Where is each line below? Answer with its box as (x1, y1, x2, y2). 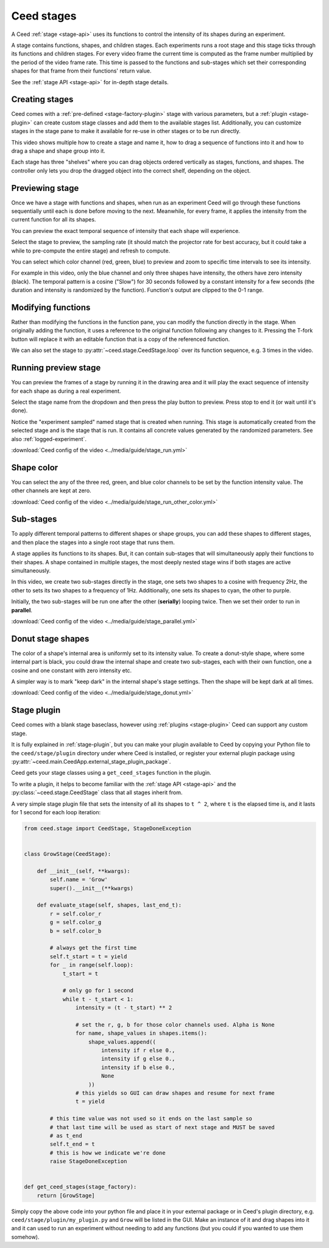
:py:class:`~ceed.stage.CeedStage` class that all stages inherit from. (11, 789, 183, 796)
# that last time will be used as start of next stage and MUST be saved (49, 1124, 275, 1131)
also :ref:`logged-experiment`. (11, 435, 87, 442)
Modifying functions (11, 302, 91, 312)
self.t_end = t (49, 1141, 96, 1148)
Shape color (11, 462, 58, 473)
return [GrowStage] (37, 1192, 96, 1199)
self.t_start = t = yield (49, 953, 127, 960)
